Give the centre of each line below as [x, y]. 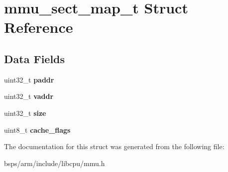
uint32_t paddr [29, 79]
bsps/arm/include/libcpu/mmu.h [55, 163]
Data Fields [35, 58]
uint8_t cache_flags [37, 129]
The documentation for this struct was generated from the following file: [114, 146]
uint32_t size [25, 113]
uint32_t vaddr [29, 96]
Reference [39, 27]
